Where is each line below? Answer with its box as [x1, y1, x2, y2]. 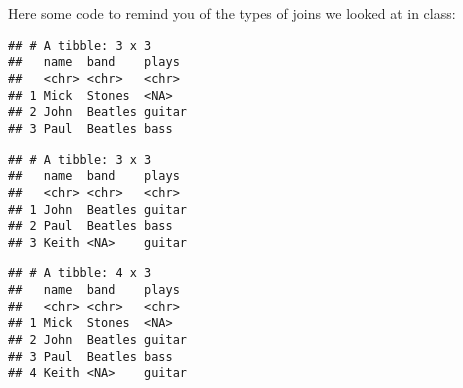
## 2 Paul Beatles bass [8, 219, 173, 234]
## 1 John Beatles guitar [8, 202, 187, 217]
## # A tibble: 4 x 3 [8, 266, 152, 281]
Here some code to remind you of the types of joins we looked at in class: [8, 3, 456, 23]
